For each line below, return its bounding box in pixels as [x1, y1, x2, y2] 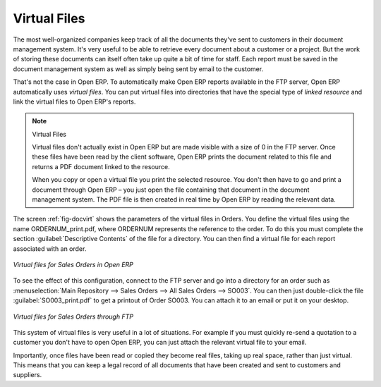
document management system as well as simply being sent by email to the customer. [13, 64, 264, 73]
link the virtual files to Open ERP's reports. [13, 97, 136, 106]
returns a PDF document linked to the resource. [32, 162, 170, 171]
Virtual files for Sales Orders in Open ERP [13, 260, 134, 269]
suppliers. [13, 371, 42, 379]
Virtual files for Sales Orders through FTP [13, 312, 134, 321]
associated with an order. [13, 244, 87, 253]
